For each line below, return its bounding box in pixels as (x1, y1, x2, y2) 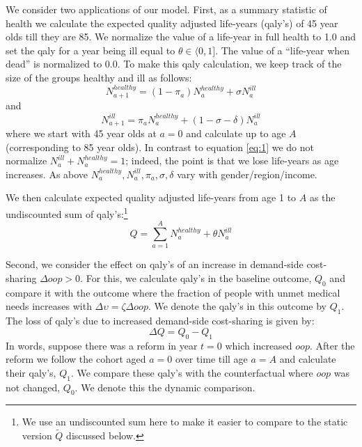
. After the (309, 338, 355, 352)
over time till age (175, 352, 248, 366)
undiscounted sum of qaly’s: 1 (6, 205, 128, 221)
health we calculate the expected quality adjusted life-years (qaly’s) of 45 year (6, 15, 338, 30)
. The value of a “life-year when (215, 42, 350, 57)
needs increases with (6, 299, 92, 313)
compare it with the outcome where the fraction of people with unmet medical (6, 285, 340, 299)
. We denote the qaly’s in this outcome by (148, 299, 326, 313)
